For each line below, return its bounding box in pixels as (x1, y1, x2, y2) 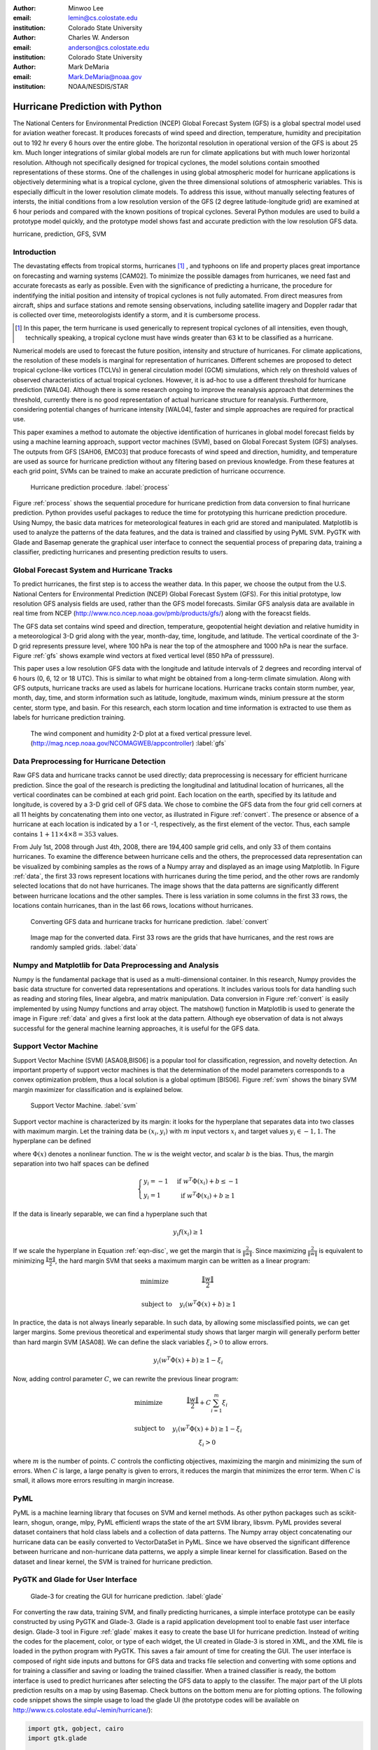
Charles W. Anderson (68, 34, 129, 42)
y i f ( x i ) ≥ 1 (172, 1228, 204, 1238)
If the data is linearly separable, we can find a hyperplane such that (13, 1210, 207, 1218)
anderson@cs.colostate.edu (68, 43, 150, 52)
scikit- (338, 1508, 357, 1517)
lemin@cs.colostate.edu (68, 14, 138, 22)
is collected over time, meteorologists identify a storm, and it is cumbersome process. (13, 311, 260, 319)
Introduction (13, 247, 56, 257)
